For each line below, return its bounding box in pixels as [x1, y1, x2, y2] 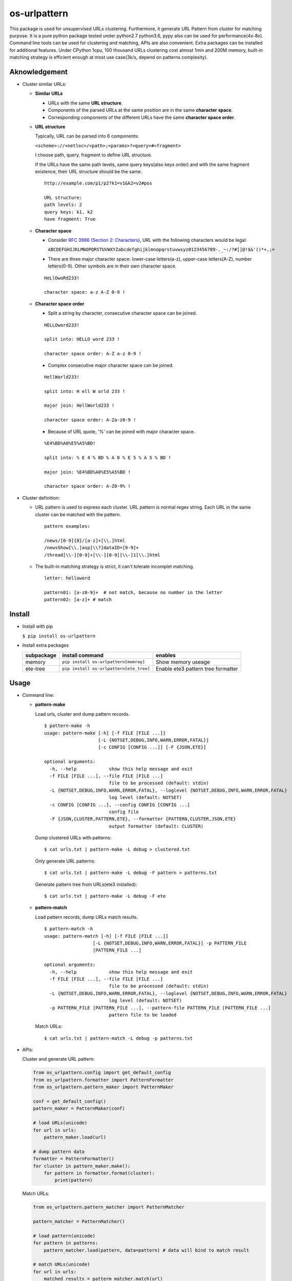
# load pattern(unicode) [33, 1233, 96, 1238]
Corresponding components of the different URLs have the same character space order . [48, 114, 236, 120]
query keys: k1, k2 [44, 209, 93, 215]
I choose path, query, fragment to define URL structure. [35, 152, 152, 158]
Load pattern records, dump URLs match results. [35, 914, 138, 920]
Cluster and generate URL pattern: [22, 1056, 95, 1062]
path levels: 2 [44, 202, 82, 208]
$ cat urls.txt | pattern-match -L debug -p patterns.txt [44, 1035, 193, 1041]
